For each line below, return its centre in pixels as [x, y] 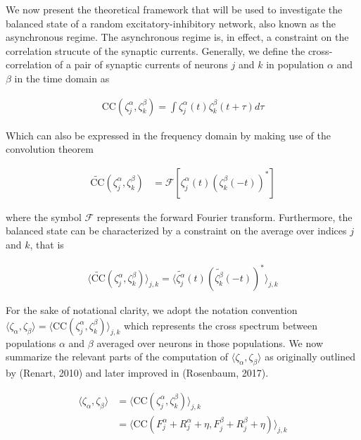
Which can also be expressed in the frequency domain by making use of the [168, 135]
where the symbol [44, 216]
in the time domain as [62, 78]
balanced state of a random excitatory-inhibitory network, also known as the [171, 23]
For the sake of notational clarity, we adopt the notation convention [152, 310]
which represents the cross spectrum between [221, 325]
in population [295, 64]
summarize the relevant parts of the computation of [117, 357]
